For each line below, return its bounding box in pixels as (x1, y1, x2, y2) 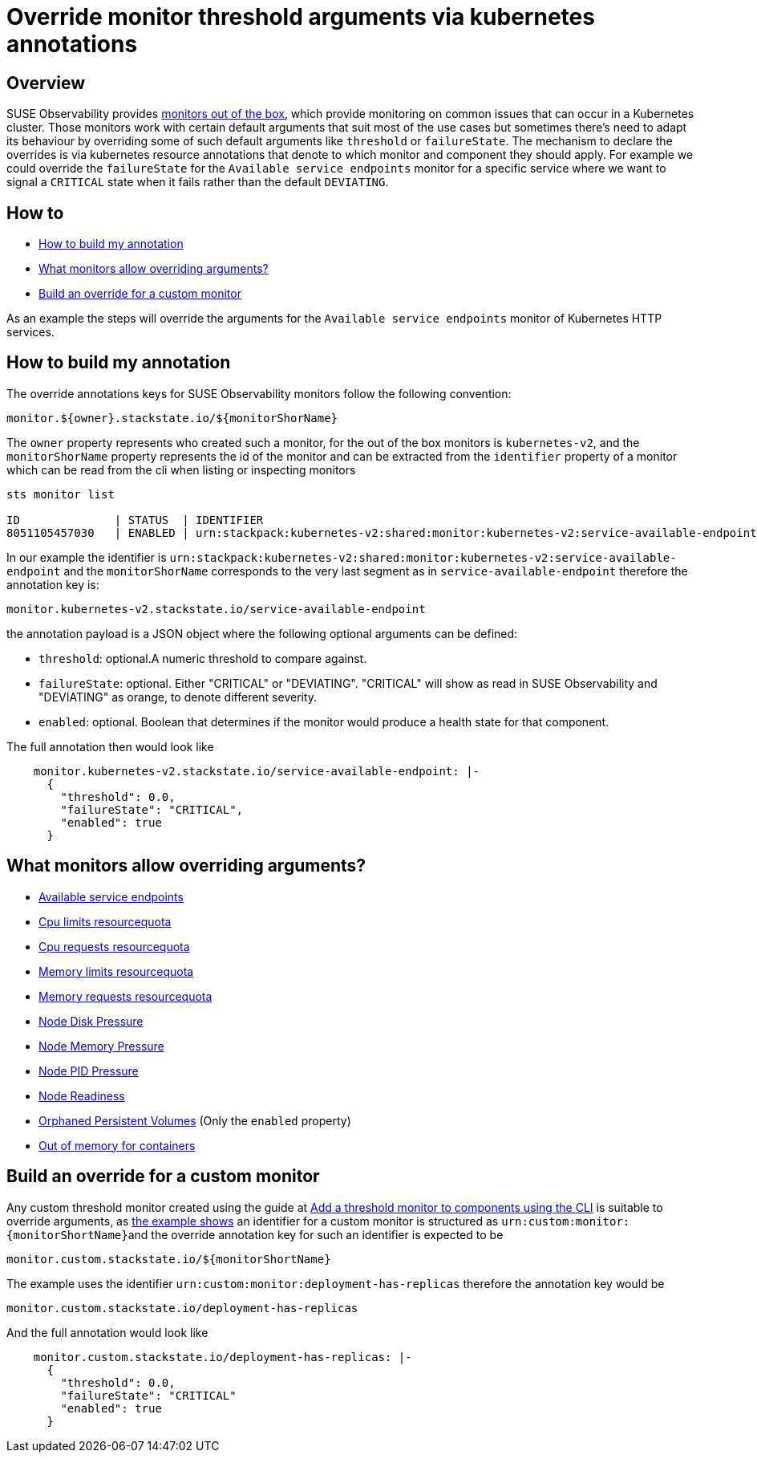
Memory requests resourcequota (38, 989, 213, 1003)
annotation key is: (6, 577, 99, 591)
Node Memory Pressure (38, 1038, 164, 1053)
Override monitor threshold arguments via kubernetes (6, 3, 595, 30)
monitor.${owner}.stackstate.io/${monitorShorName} (6, 411, 338, 425)
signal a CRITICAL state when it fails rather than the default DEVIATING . (6, 175, 389, 189)
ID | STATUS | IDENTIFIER (6, 513, 264, 526)
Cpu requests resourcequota (38, 939, 190, 953)
